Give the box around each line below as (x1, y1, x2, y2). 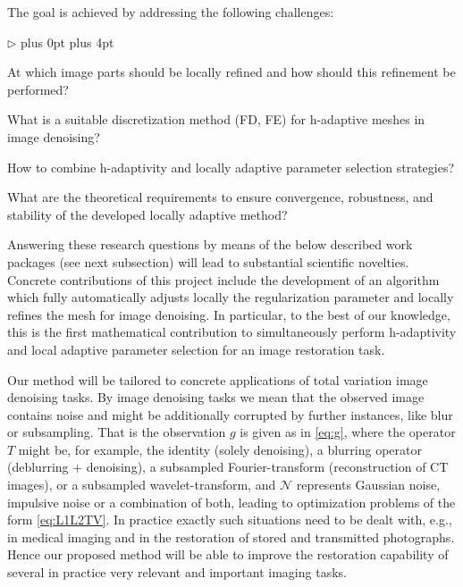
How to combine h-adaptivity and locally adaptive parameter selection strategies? (7, 157, 455, 176)
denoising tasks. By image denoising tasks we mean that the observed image (7, 388, 425, 407)
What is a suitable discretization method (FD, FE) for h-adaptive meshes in (7, 110, 425, 129)
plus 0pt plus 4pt (21, 32, 114, 51)
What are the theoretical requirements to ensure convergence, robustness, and (7, 188, 434, 206)
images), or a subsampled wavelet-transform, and (7, 475, 276, 494)
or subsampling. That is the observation (7, 423, 226, 441)
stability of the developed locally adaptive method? (7, 205, 288, 223)
